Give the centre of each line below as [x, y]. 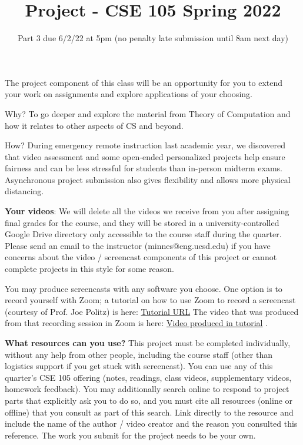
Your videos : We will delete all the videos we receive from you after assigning [147, 211]
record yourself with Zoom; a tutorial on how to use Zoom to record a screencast [150, 300]
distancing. [24, 191]
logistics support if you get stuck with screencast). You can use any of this [139, 366]
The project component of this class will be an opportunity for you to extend [144, 82]
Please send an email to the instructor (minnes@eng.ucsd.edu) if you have [138, 245]
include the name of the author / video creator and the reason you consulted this [151, 424]
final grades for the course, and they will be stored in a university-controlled [142, 222]
